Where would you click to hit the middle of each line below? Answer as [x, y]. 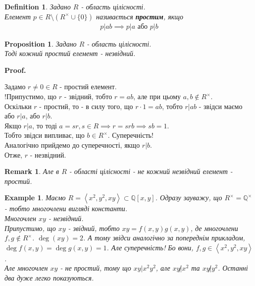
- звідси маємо [221, 106]
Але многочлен [26, 268]
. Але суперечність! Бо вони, [150, 247]
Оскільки [18, 106]
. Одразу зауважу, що [189, 198]
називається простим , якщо [140, 16]
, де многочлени [214, 228]
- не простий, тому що [96, 268]
